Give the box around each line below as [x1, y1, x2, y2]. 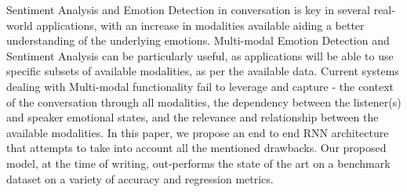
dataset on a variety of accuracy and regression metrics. [6, 170, 274, 187]
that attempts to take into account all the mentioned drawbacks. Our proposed [6, 139, 387, 156]
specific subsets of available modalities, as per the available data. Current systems [6, 63, 399, 79]
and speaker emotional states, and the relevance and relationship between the [6, 109, 379, 125]
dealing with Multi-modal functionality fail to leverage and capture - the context [6, 78, 394, 94]
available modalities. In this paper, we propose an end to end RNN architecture [6, 124, 389, 140]
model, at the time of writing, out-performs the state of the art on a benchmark [6, 154, 391, 171]
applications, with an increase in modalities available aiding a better [36, 16, 365, 33]
